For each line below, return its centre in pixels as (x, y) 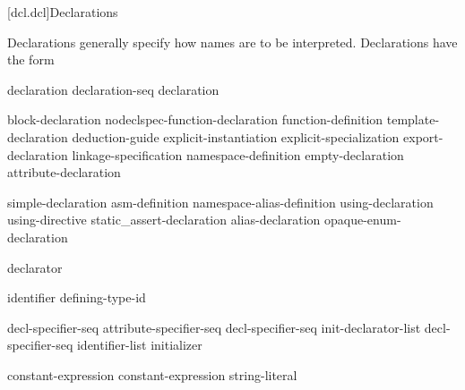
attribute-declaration (64, 172)
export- (423, 136)
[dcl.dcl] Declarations (63, 12)
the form (31, 59)
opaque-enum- (363, 220)
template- (413, 119)
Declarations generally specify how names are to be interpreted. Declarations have (232, 42)
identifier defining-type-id (77, 297)
